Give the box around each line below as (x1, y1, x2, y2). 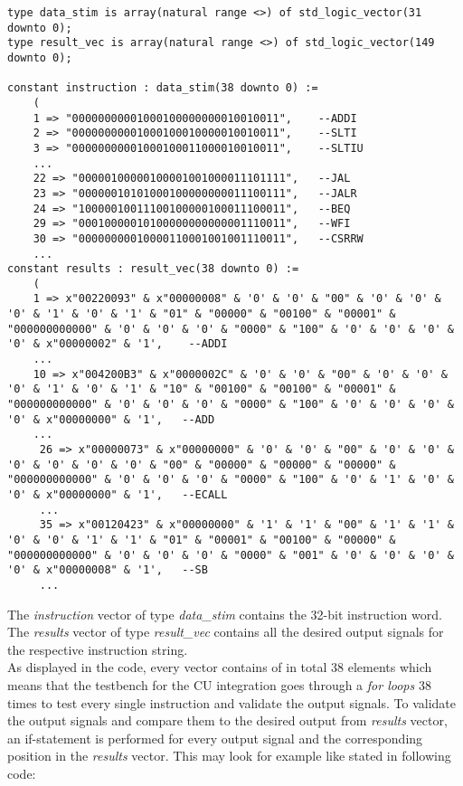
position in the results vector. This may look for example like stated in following (7, 746, 451, 765)
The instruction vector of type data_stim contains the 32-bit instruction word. (7, 604, 442, 623)
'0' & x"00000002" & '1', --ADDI (7, 337, 228, 351)
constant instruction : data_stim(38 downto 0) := (7, 81, 318, 95)
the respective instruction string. (7, 639, 188, 658)
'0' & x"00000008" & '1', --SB (7, 563, 208, 577)
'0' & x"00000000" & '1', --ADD (7, 412, 215, 426)
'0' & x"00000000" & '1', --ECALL (7, 488, 228, 501)
